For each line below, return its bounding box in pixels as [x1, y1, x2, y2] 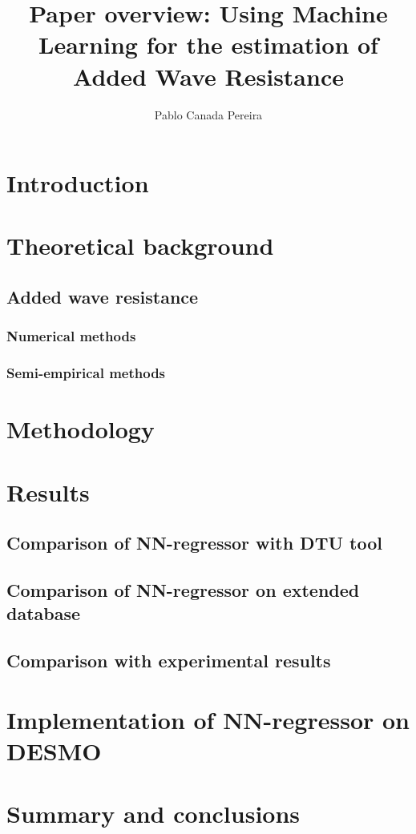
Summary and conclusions [6, 797, 301, 830]
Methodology [6, 413, 155, 445]
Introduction [6, 167, 149, 199]
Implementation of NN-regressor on [6, 703, 410, 735]
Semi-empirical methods [6, 363, 166, 383]
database [6, 601, 81, 626]
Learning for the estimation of [38, 28, 378, 61]
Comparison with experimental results [6, 648, 331, 673]
